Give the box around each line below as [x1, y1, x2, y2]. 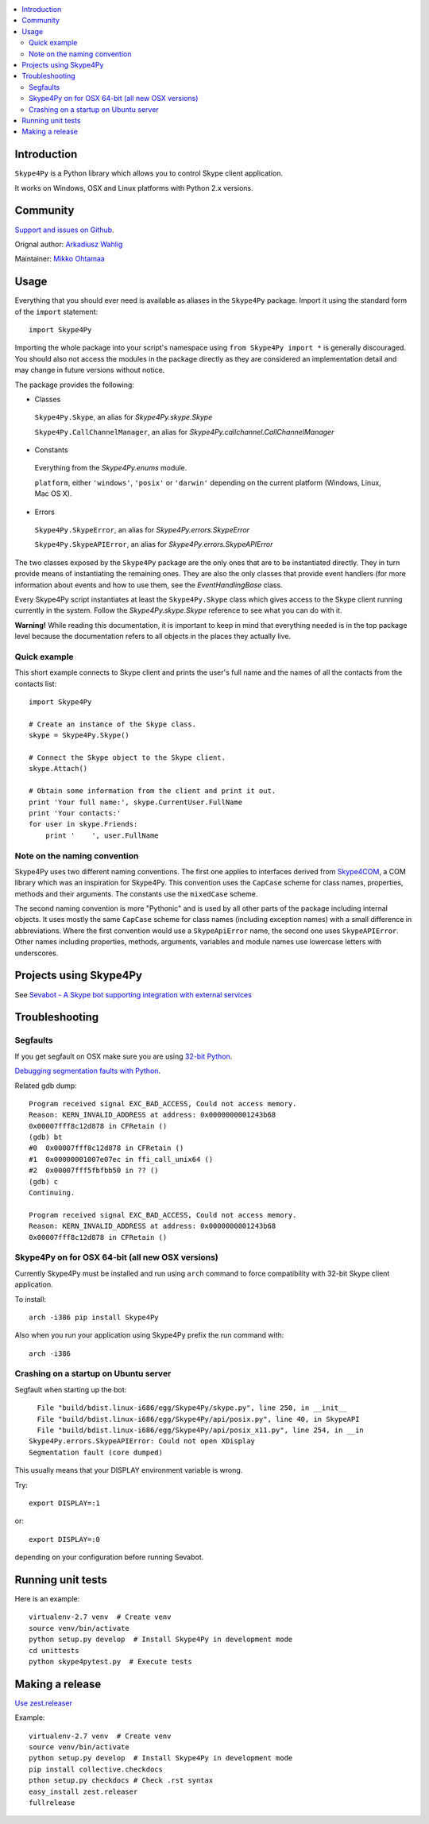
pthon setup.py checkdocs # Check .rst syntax [29, 1776, 214, 1785]
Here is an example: [14, 1594, 80, 1604]
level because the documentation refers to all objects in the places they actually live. [14, 632, 292, 641]
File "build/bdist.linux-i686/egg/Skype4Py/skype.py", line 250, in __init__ [37, 1404, 347, 1412]
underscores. [14, 948, 59, 958]
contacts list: [14, 679, 57, 688]
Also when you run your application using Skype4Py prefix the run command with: [14, 1330, 284, 1340]
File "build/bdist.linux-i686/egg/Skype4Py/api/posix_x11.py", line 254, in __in [37, 1425, 365, 1435]
